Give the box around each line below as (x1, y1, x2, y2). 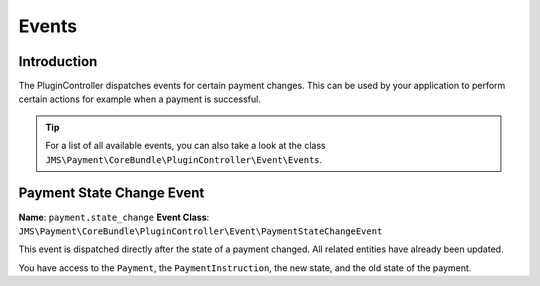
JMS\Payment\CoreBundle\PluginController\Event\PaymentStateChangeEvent (18, 225, 383, 237)
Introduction (18, 53, 98, 70)
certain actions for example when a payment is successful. (18, 93, 262, 105)
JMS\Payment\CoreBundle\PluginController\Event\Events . (45, 153, 323, 165)
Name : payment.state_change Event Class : (18, 211, 210, 223)
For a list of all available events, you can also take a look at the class (45, 140, 326, 152)
